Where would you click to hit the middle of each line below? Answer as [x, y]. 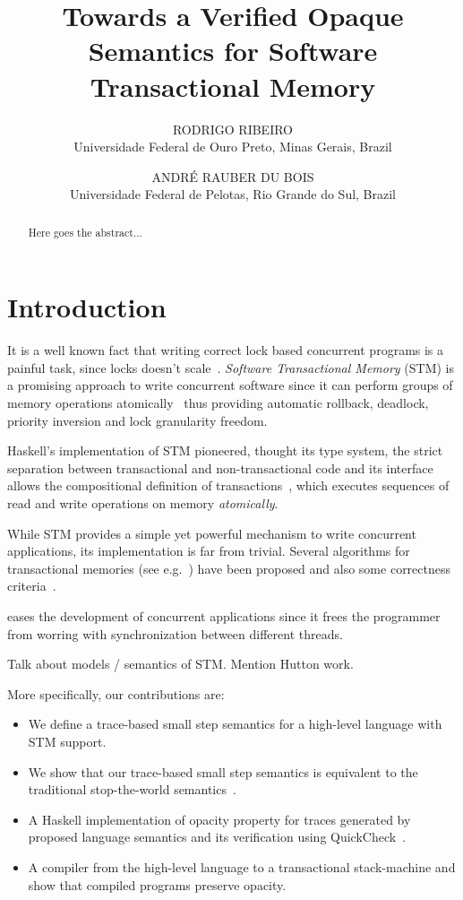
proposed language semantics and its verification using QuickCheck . [217, 837]
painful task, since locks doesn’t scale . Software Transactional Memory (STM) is [231, 367]
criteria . [32, 586]
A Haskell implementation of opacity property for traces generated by [219, 819]
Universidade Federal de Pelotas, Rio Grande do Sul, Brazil [233, 194]
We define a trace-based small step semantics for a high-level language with [235, 724]
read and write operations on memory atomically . [143, 503]
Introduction [87, 307]
